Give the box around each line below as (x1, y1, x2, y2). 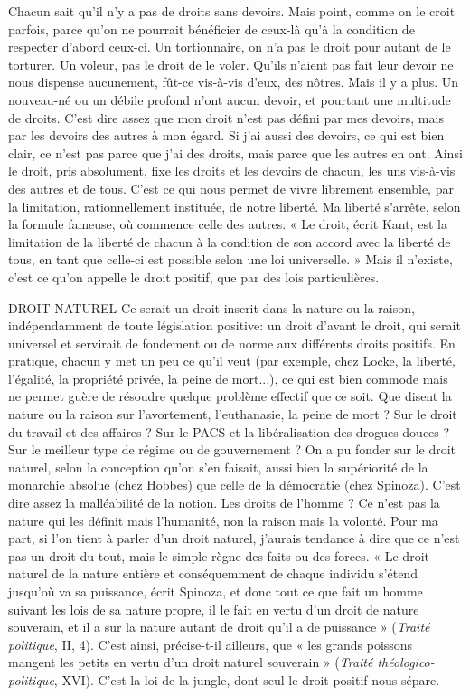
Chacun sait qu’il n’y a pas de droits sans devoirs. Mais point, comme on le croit (8, 2, 456, 20)
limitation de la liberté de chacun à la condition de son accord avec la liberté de (8, 232, 451, 251)
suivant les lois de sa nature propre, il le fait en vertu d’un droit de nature (8, 599, 419, 618)
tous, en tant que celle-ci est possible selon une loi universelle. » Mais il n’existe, (8, 250, 453, 269)
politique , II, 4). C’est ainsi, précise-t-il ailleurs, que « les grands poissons (8, 634, 413, 653)
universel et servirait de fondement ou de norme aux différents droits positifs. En (8, 333, 456, 352)
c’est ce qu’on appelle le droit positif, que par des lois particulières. (8, 267, 380, 286)
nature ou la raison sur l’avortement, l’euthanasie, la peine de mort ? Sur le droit (8, 405, 457, 424)
